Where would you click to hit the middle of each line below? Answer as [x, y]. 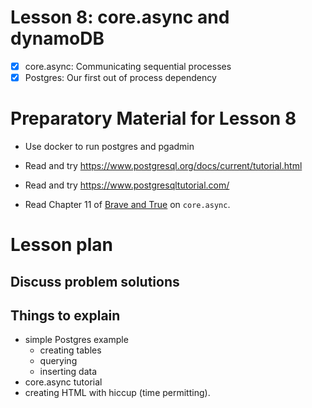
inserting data [68, 372]
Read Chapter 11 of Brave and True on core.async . [127, 204]
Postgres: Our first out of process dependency [120, 77]
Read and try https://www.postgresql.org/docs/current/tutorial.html [163, 165]
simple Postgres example [76, 340]
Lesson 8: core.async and [120, 17]
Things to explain [65, 315]
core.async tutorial [63, 382]
